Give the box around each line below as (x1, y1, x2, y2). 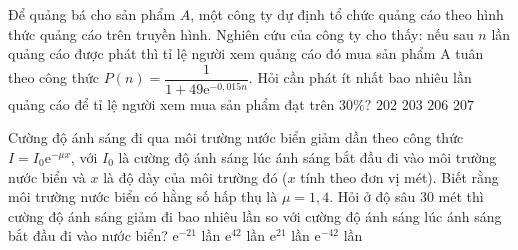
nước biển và (8, 166, 86, 187)
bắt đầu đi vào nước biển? (8, 225, 168, 246)
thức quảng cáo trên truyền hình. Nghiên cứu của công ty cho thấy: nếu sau (8, 23, 474, 44)
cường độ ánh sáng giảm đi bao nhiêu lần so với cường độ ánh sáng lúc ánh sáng (8, 205, 502, 226)
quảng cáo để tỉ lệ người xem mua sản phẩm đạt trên (8, 93, 335, 114)
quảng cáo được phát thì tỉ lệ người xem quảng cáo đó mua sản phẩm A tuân (8, 43, 484, 64)
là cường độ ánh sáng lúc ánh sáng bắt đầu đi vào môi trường (118, 146, 497, 167)
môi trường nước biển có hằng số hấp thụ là (8, 186, 278, 207)
